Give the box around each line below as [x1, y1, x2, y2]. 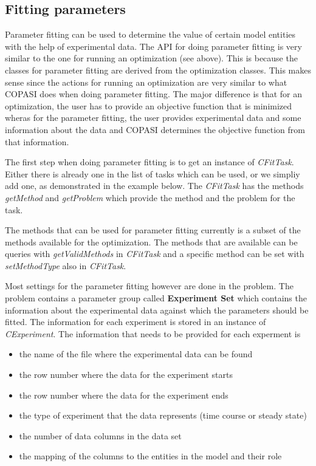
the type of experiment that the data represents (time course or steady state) [19, 409, 307, 422]
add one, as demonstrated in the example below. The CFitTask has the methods [5, 179, 304, 192]
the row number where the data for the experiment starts [19, 368, 233, 381]
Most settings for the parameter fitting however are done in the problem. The [5, 279, 294, 292]
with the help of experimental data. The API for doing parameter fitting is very [5, 39, 302, 52]
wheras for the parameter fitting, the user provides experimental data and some [5, 111, 301, 124]
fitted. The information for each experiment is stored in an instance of [5, 315, 266, 328]
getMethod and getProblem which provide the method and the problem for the [5, 191, 295, 204]
